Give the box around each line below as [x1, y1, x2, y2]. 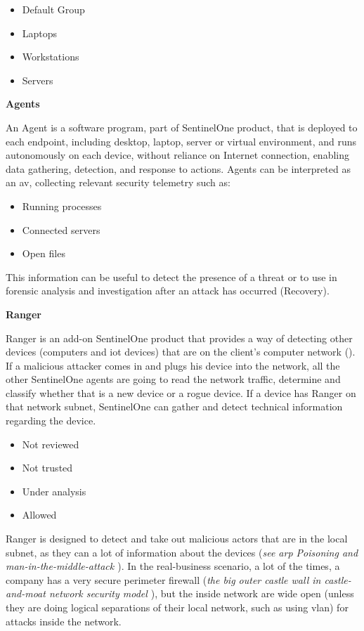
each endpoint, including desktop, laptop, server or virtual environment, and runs [6, 134, 357, 148]
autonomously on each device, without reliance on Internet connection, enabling [6, 148, 350, 162]
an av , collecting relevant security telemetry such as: [6, 175, 230, 190]
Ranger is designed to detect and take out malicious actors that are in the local [6, 531, 348, 546]
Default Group [22, 2, 85, 16]
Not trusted [22, 460, 73, 475]
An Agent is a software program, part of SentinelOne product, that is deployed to [6, 119, 358, 134]
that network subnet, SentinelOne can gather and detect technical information [6, 399, 343, 414]
